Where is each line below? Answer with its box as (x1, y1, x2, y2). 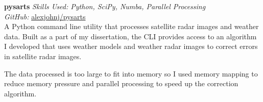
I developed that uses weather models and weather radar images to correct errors (4, 41, 258, 52)
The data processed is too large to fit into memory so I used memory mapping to (4, 68, 258, 79)
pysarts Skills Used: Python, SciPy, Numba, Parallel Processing (4, 1, 206, 11)
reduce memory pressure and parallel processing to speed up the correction (4, 78, 238, 89)
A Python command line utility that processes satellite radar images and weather (4, 21, 259, 32)
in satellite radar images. (4, 50, 82, 61)
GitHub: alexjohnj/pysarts (4, 11, 86, 21)
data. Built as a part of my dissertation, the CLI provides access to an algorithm (4, 31, 257, 41)
